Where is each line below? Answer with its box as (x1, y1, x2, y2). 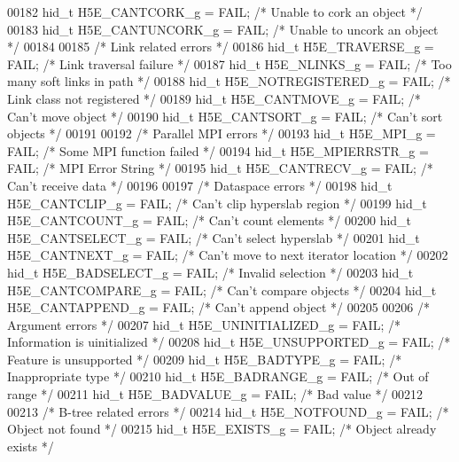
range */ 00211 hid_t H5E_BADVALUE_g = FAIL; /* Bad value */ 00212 (7, 385, 424, 403)
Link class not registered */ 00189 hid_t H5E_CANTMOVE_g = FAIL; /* (7, 89, 421, 107)
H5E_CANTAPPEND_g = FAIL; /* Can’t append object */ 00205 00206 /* (7, 298, 431, 317)
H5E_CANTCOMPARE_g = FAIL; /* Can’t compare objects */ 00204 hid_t (7, 280, 437, 299)
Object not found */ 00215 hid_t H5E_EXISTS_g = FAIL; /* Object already (7, 419, 437, 438)
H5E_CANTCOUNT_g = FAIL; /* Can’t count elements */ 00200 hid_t (7, 211, 412, 230)
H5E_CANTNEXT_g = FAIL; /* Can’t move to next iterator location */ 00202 (7, 246, 448, 264)
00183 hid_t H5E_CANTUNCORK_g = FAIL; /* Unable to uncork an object (7, 20, 439, 38)
